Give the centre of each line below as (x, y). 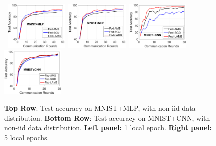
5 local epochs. (27, 138)
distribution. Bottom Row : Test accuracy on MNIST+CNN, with (107, 118)
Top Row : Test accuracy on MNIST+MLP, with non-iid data (100, 108)
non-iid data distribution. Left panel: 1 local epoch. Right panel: (108, 128)
